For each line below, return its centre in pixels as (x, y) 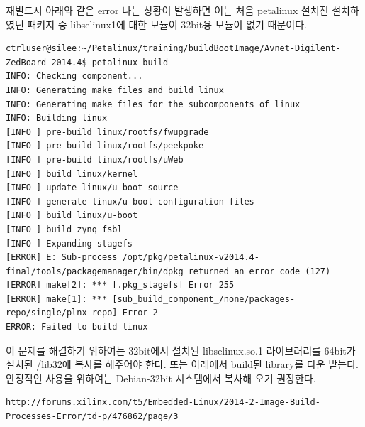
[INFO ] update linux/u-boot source (92, 188)
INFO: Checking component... (74, 76)
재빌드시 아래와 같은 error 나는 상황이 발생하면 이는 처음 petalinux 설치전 (167, 10)
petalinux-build (130, 62)
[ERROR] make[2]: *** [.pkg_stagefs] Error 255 (120, 285)
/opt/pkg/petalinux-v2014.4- (191, 258)
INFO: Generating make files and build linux (115, 90)
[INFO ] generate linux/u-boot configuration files (130, 201)
